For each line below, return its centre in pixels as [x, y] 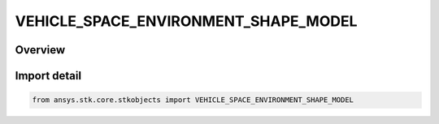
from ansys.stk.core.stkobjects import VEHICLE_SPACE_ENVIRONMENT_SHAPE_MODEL [193, 100]
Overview [40, 50]
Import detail [48, 76]
